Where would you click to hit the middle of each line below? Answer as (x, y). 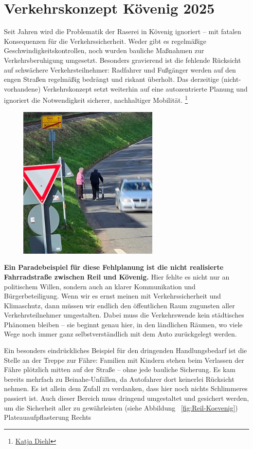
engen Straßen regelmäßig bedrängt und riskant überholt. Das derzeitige (112, 79)
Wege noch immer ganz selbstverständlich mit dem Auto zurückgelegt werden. (120, 334)
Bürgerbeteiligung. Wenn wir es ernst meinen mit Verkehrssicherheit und (113, 296)
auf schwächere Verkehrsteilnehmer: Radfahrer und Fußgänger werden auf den (120, 69)
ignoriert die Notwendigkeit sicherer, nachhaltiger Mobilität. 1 (96, 99)
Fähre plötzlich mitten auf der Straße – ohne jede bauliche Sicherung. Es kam (120, 369)
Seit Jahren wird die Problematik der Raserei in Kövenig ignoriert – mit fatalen (123, 31)
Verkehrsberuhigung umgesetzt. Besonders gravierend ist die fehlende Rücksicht (123, 60)
